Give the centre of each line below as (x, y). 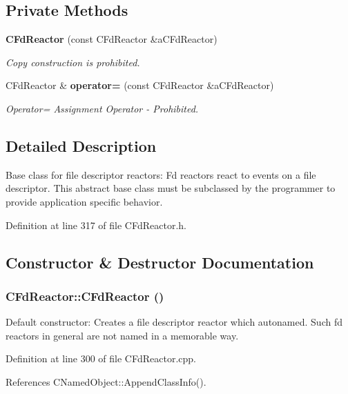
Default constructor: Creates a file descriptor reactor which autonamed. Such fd (174, 322)
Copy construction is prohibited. (73, 62)
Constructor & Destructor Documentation (160, 262)
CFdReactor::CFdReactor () (85, 296)
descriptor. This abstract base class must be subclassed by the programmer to (171, 188)
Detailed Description (81, 145)
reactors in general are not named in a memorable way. (122, 335)
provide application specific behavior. (84, 201)
